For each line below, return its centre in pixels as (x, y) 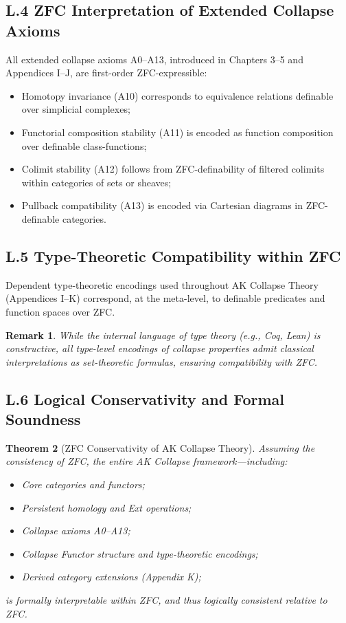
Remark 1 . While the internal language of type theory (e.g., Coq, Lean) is (163, 335)
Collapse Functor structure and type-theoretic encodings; (140, 553)
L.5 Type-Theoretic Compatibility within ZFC (173, 255)
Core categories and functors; (83, 484)
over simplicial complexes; (76, 109)
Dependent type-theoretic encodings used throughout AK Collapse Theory (162, 284)
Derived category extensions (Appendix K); (111, 577)
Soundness (43, 419)
